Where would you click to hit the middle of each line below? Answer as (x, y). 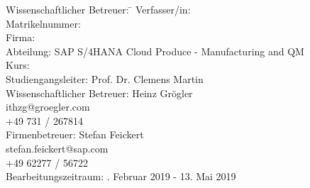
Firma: (21, 37)
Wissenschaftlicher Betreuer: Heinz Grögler (99, 93)
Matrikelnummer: (43, 23)
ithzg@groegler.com (48, 107)
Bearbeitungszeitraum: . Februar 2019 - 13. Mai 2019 (121, 176)
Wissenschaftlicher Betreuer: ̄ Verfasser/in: (98, 9)
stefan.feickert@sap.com (57, 148)
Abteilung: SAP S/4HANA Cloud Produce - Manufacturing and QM (155, 51)
